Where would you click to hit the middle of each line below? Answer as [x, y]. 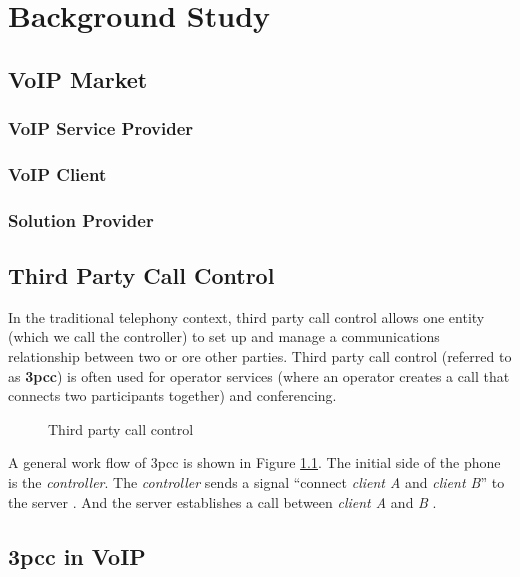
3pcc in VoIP [77, 555]
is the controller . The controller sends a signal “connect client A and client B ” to [256, 482]
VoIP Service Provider [101, 128]
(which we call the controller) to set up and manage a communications [224, 336]
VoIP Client [57, 173]
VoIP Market [78, 78]
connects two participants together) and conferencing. [172, 395]
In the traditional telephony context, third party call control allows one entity [246, 316]
